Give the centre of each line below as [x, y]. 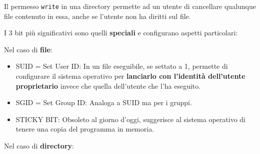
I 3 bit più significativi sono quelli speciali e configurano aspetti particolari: [121, 33]
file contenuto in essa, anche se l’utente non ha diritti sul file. [97, 16]
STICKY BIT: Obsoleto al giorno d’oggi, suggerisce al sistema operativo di [130, 119]
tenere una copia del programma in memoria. [85, 129]
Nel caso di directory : [39, 146]
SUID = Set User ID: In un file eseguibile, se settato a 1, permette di [122, 66]
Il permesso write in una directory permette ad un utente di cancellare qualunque [130, 6]
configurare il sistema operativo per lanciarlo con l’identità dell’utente [130, 76]
